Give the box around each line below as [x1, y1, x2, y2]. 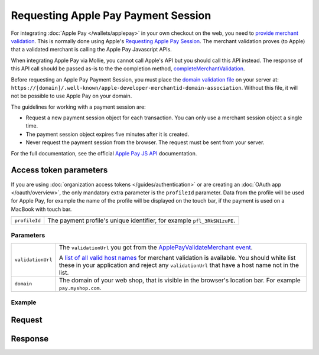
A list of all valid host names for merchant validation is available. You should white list [58, 253, 296, 262]
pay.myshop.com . [58, 284, 102, 292]
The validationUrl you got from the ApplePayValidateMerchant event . [58, 243, 253, 251]
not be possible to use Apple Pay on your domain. [11, 92, 132, 100]
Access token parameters [11, 165, 108, 175]
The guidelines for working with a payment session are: [11, 103, 146, 110]
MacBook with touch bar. [11, 206, 72, 213]
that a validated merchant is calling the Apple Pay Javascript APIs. [11, 46, 172, 53]
